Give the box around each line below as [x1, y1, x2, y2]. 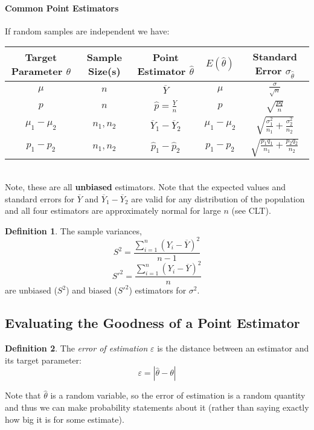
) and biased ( [66, 284, 118, 297]
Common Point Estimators [5, 1, 119, 14]
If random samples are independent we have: [5, 24, 170, 37]
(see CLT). [231, 204, 271, 217]
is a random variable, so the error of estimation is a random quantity [50, 389, 306, 402]
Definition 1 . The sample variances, [5, 224, 142, 237]
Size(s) [88, 64, 121, 79]
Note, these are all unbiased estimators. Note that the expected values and [5, 180, 286, 193]
